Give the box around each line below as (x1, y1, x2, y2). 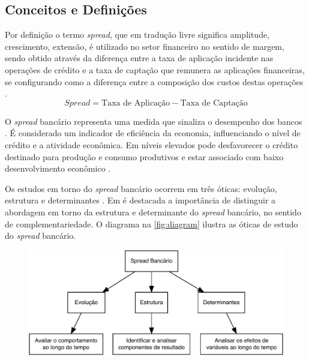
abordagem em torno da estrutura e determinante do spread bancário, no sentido (5, 205, 301, 218)
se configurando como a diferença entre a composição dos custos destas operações (5, 75, 304, 88)
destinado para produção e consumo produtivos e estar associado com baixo (5, 150, 284, 163)
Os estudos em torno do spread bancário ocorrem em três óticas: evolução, (5, 182, 277, 194)
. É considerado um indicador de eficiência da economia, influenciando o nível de (5, 127, 301, 139)
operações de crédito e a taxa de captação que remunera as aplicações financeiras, (5, 63, 305, 76)
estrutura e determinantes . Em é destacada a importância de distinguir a (5, 194, 276, 206)
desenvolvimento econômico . (5, 162, 111, 175)
